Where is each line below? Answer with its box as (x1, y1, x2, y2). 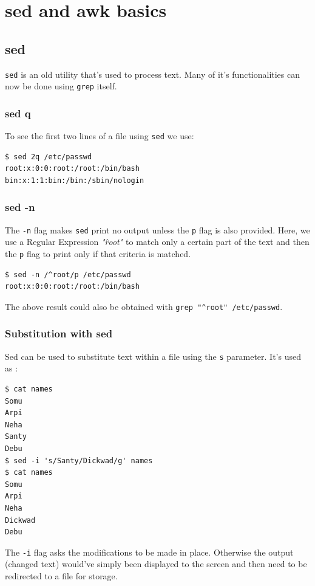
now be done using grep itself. (5, 80, 117, 92)
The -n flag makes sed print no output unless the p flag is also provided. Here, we (5, 223, 310, 236)
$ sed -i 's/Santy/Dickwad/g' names (5, 456, 153, 465)
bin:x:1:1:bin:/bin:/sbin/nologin (5, 176, 144, 185)
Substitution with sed (5, 326, 113, 341)
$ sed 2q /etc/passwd (5, 152, 92, 161)
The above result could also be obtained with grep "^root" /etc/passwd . (5, 300, 283, 312)
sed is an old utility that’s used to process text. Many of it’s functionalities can (5, 67, 300, 80)
